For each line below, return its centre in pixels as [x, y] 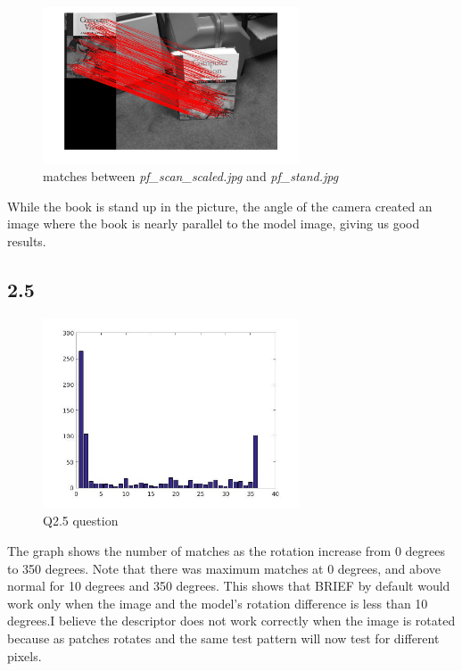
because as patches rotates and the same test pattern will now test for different [223, 638]
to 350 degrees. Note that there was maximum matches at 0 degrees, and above [224, 568]
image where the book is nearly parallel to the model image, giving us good [214, 224]
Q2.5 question [81, 521]
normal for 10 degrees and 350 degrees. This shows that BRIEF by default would [229, 586]
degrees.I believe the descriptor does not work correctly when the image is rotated [231, 621]
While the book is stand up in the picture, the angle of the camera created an [220, 206]
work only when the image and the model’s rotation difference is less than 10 [218, 603]
